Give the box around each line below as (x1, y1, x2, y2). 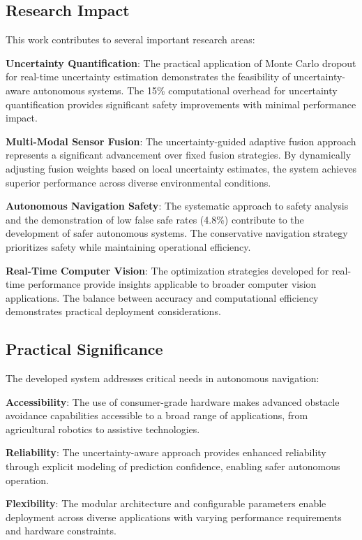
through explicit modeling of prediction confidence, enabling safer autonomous (6, 459, 340, 474)
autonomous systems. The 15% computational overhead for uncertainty (33, 82, 338, 97)
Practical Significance (6, 338, 163, 360)
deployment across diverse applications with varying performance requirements (6, 509, 342, 524)
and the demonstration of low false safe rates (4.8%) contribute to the (6, 212, 304, 226)
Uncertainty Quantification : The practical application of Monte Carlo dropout (6, 55, 356, 70)
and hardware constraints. (6, 523, 116, 538)
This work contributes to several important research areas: (6, 32, 255, 47)
